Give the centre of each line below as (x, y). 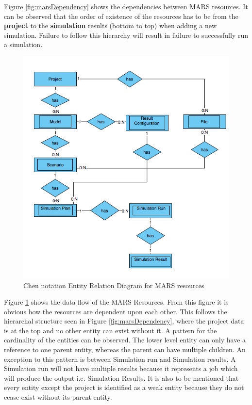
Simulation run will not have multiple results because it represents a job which (121, 368)
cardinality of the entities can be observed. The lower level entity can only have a (125, 340)
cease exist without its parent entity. (58, 397)
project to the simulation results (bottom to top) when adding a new (110, 25)
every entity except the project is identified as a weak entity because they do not (124, 387)
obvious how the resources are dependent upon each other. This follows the (116, 311)
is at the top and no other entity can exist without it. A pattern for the (110, 330)
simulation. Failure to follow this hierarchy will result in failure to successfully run (126, 35)
